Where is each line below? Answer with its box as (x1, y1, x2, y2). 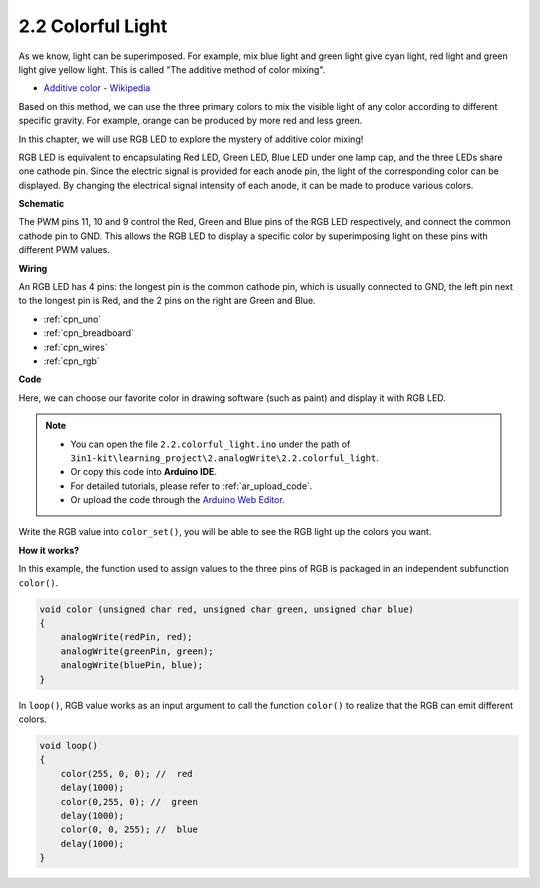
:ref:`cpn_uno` (43, 313, 102, 325)
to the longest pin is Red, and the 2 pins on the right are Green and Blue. (18, 295, 316, 307)
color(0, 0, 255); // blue (60, 824, 199, 835)
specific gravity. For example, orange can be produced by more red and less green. (18, 115, 363, 127)
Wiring (18, 262, 48, 274)
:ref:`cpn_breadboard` (43, 327, 135, 339)
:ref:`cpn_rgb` (43, 355, 100, 367)
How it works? (18, 544, 80, 556)
